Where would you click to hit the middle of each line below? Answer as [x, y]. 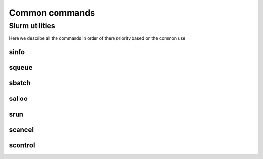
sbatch [20, 83]
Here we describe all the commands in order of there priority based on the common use [97, 38]
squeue [21, 68]
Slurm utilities [32, 26]
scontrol [22, 146]
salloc [18, 99]
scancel [21, 130]
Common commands [52, 13]
